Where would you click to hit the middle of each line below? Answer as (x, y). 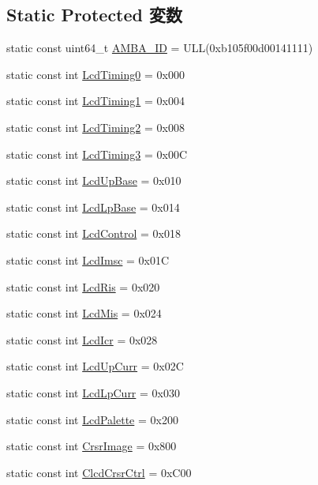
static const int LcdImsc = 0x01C (88, 259)
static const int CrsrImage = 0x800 (92, 446)
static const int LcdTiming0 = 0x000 (95, 74)
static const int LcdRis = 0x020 (83, 286)
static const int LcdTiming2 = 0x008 (95, 127)
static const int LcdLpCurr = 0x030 (93, 392)
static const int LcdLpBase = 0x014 (93, 207)
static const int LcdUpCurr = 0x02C (95, 366)
